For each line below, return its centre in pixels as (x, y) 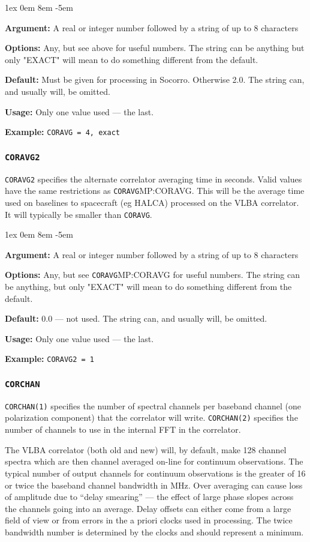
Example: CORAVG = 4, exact (62, 132)
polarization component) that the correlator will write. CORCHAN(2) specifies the (151, 417)
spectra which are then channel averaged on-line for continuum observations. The (154, 461)
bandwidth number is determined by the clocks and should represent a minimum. (154, 531)
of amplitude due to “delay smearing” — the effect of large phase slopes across (149, 497)
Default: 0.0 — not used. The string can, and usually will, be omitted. (136, 318)
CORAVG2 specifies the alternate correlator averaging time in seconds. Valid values (154, 179)
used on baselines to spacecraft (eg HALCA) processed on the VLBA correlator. (152, 202)
